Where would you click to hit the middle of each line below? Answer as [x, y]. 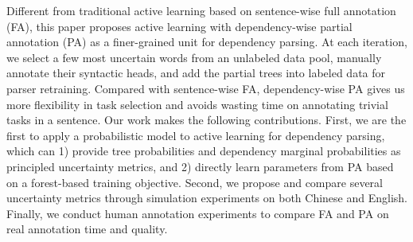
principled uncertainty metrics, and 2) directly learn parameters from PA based [200, 166]
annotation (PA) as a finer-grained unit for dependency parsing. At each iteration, [207, 42]
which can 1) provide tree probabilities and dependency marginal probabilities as [204, 151]
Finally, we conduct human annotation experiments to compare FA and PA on [198, 213]
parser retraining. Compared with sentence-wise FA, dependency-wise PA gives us [206, 88]
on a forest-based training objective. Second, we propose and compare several [195, 182]
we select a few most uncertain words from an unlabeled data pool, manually [194, 57]
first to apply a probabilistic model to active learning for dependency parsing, [196, 135]
